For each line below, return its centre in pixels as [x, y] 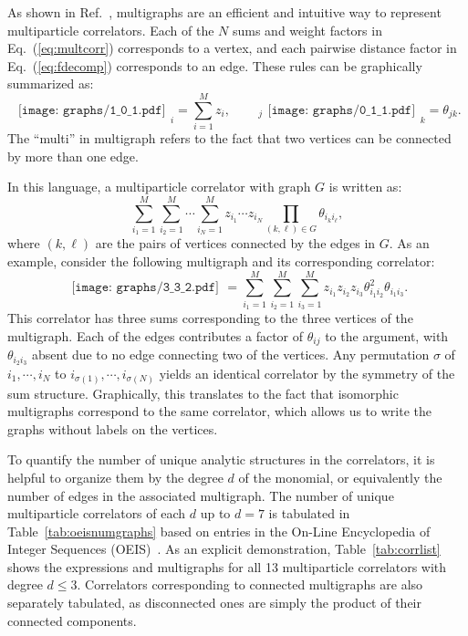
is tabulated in [309, 513]
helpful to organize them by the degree [115, 477]
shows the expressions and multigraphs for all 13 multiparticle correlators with [227, 566]
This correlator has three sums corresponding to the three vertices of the [210, 318]
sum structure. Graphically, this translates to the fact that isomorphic [203, 393]
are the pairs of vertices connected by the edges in [235, 243]
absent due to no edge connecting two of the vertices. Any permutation [230, 354]
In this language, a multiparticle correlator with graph [159, 187]
